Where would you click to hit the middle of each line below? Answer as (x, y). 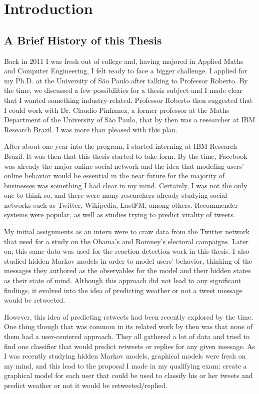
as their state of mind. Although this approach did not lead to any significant (123, 280)
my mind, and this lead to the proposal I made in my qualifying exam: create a (125, 365)
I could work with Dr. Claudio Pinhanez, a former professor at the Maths (117, 110)
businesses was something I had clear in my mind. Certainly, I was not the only (126, 185)
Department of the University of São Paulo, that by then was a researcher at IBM (130, 120)
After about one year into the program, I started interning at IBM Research (120, 146)
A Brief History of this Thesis (83, 40)
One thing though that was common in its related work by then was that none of (128, 326)
